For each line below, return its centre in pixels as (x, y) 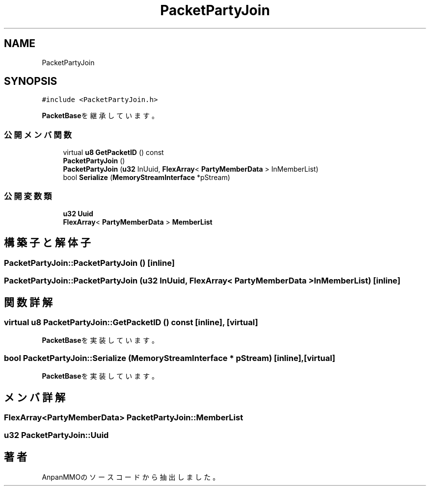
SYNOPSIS (31, 81)
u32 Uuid (78, 213)
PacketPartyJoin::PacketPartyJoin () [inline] (89, 263)
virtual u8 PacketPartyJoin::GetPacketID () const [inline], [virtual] (131, 322)
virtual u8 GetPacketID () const (113, 153)
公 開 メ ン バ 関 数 (38, 135)
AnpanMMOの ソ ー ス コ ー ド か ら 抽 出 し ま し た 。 (131, 477)
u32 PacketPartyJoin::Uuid (56, 435)
